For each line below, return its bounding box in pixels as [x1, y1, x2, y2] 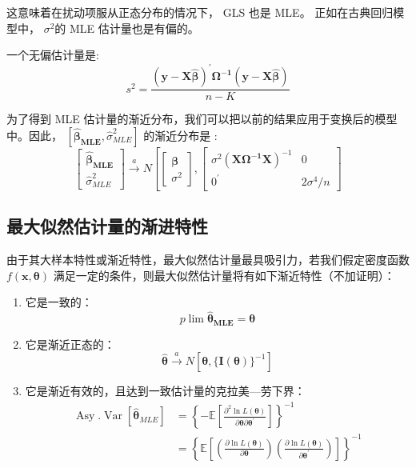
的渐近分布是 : [143, 126, 218, 143]
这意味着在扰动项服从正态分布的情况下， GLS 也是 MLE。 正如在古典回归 [6, 4, 394, 20]
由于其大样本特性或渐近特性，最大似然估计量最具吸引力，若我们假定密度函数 [6, 251, 410, 268]
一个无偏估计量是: [6, 46, 99, 63]
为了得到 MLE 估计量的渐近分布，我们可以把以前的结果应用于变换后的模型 [6, 110, 398, 127]
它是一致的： [25, 294, 93, 310]
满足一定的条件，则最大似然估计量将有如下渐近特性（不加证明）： [53, 266, 395, 283]
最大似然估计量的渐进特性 [6, 214, 208, 238]
